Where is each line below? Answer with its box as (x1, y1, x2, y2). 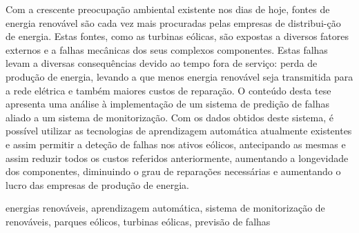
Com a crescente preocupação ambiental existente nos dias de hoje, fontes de (6, 2, 330, 16)
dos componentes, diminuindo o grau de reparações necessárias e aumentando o (6, 164, 341, 179)
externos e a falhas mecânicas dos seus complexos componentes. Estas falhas (6, 42, 328, 57)
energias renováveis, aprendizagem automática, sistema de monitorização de (6, 201, 325, 215)
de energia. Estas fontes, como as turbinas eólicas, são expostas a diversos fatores (6, 29, 349, 43)
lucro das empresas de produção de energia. (6, 177, 189, 192)
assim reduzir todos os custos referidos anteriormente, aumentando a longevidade (6, 150, 349, 165)
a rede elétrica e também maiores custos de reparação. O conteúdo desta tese (6, 83, 331, 97)
